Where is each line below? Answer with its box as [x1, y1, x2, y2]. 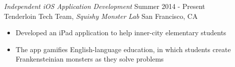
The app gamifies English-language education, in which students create [15, 44, 231, 54]
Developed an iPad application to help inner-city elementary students [15, 27, 227, 38]
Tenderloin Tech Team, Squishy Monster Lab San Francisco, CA [4, 10, 198, 21]
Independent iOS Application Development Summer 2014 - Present [4, 1, 205, 11]
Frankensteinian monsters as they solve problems [15, 54, 164, 64]
